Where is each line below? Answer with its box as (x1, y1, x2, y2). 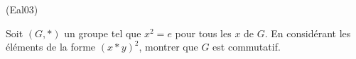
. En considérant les (264, 25, 351, 40)
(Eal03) (6, 2, 38, 16)
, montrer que (139, 39, 198, 54)
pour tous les (175, 25, 232, 40)
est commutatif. (212, 39, 281, 54)
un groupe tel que (64, 25, 141, 40)
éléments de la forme (6, 39, 96, 54)
